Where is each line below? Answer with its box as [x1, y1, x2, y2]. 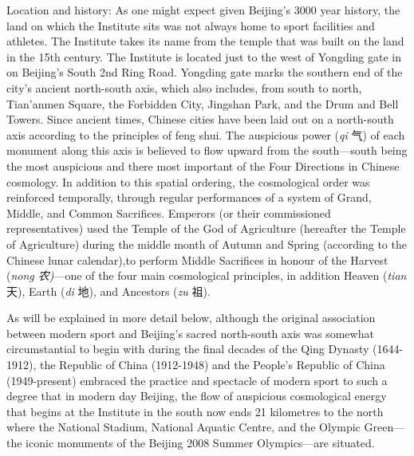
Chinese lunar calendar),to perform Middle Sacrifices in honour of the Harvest [6, 251, 388, 268]
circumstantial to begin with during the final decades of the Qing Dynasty [6, 340, 369, 357]
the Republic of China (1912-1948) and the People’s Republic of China [39, 356, 385, 373]
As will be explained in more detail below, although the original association [6, 309, 376, 326]
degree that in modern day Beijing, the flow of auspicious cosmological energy [6, 387, 387, 404]
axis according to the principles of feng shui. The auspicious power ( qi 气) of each [6, 126, 405, 143]
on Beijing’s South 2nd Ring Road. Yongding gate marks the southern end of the [6, 64, 403, 81]
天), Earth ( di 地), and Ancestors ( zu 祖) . [6, 282, 211, 299]
